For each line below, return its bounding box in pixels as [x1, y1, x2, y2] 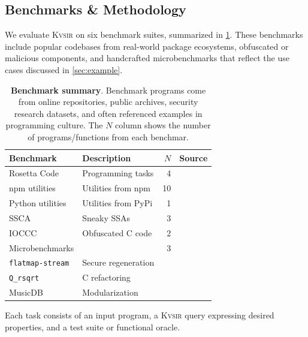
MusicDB [9, 286, 43, 299]
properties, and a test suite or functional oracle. [5, 320, 180, 333]
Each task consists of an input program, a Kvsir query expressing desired [5, 309, 274, 321]
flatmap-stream [9, 259, 70, 268]
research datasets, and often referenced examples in [14, 107, 203, 119]
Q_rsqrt [9, 274, 40, 283]
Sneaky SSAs [82, 211, 131, 224]
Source [179, 151, 208, 164]
